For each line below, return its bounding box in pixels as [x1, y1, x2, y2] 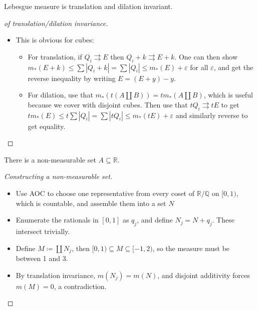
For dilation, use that [28, 89, 93, 100]
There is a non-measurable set [4, 154, 96, 164]
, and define [137, 214, 173, 225]
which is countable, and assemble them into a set [16, 197, 166, 208]
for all [190, 61, 208, 72]
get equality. [28, 120, 66, 131]
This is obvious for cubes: [16, 34, 94, 45]
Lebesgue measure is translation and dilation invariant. [4, 1, 173, 11]
